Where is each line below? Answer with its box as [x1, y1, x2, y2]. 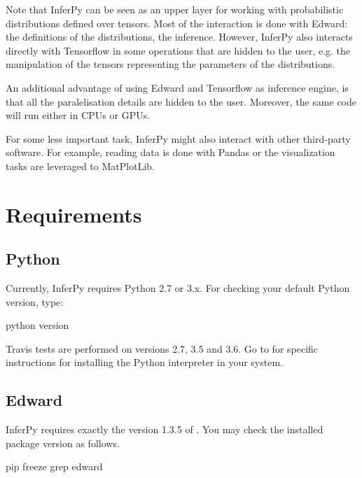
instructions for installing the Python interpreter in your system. [6, 355, 283, 370]
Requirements [6, 199, 142, 228]
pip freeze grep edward [6, 459, 103, 474]
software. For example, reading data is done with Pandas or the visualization [6, 145, 335, 160]
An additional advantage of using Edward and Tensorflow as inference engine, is [6, 80, 349, 94]
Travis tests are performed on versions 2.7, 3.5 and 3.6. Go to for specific [6, 341, 319, 356]
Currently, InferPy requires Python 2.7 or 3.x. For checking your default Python [6, 281, 350, 295]
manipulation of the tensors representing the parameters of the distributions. [6, 57, 335, 71]
